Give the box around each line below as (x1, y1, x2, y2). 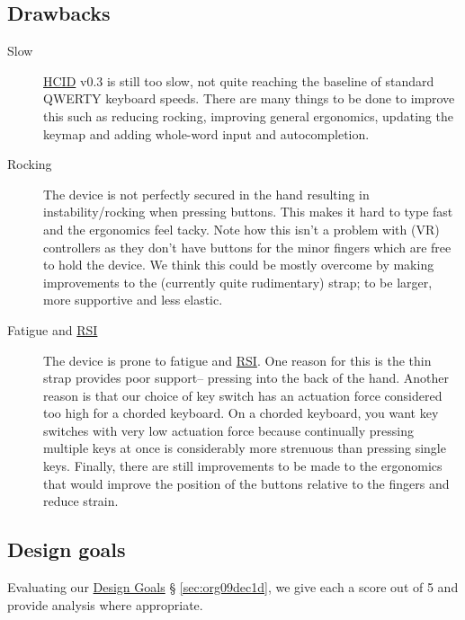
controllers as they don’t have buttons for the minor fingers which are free (43, 237, 452, 256)
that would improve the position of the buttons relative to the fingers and (43, 474, 450, 492)
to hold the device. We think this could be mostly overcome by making (43, 255, 434, 274)
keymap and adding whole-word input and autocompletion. (43, 124, 370, 143)
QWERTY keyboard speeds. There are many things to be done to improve (43, 89, 455, 108)
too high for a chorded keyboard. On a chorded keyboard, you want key (43, 403, 439, 422)
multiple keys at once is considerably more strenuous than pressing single (43, 438, 446, 457)
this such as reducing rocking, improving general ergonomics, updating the (43, 106, 453, 125)
